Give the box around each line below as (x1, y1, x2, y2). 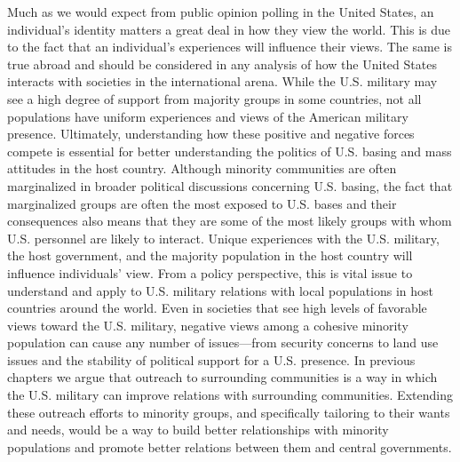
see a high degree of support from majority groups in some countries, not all (7, 89, 422, 108)
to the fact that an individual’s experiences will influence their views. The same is (7, 37, 452, 56)
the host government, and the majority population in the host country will (7, 246, 413, 265)
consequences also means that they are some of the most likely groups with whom (7, 211, 452, 230)
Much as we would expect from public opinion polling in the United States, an (7, 3, 434, 20)
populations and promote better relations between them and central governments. (7, 437, 452, 456)
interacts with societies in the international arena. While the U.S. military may (7, 72, 438, 91)
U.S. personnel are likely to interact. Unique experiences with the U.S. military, (7, 228, 440, 247)
